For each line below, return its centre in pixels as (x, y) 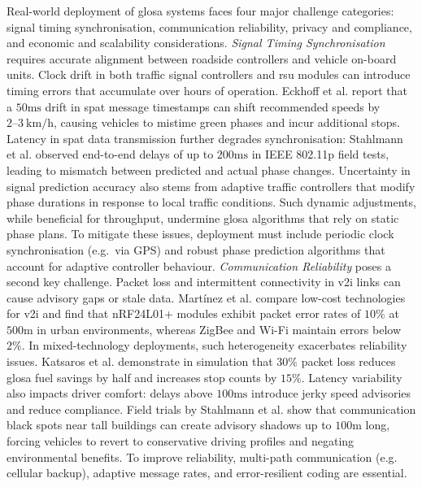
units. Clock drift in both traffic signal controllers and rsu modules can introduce (209, 74)
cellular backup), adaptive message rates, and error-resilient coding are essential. (207, 473)
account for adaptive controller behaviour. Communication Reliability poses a (199, 265)
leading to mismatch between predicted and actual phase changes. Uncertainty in (209, 170)
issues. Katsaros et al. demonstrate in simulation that (140, 361)
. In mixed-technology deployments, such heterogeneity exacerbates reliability (214, 345)
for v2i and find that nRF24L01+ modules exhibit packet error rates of (184, 313)
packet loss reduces (348, 361)
